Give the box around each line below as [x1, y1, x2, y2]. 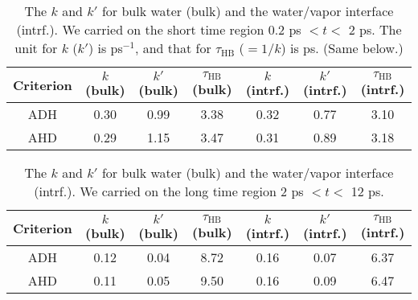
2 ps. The [348, 20, 402, 39]
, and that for [134, 39, 211, 57]
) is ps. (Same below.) [281, 39, 404, 57]
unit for [14, 39, 58, 57]
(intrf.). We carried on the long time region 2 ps [34, 182, 304, 200]
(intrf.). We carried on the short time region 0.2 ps [16, 20, 301, 39]
